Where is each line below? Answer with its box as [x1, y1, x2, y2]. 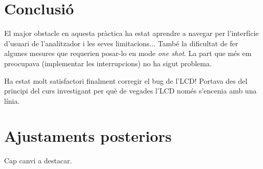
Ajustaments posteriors [4, 125, 172, 146]
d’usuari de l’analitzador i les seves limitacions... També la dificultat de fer [4, 37, 238, 48]
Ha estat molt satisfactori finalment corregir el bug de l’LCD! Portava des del [4, 75, 248, 86]
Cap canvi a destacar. [4, 155, 72, 166]
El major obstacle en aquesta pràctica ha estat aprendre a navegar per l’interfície [4, 28, 259, 39]
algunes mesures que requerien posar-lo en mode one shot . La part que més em [4, 48, 252, 59]
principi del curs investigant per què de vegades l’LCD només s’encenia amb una [4, 85, 257, 96]
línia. [4, 95, 20, 106]
